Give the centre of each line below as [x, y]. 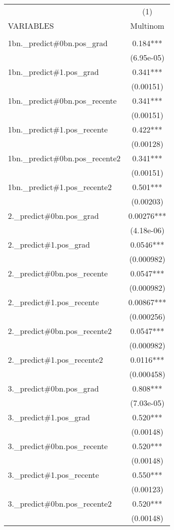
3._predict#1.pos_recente [54, 475]
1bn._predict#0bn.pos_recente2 [64, 158]
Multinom [147, 26]
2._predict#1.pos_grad [49, 244]
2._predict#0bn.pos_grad [53, 216]
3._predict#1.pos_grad [49, 417]
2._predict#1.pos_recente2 [56, 360]
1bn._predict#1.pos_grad [53, 72]
